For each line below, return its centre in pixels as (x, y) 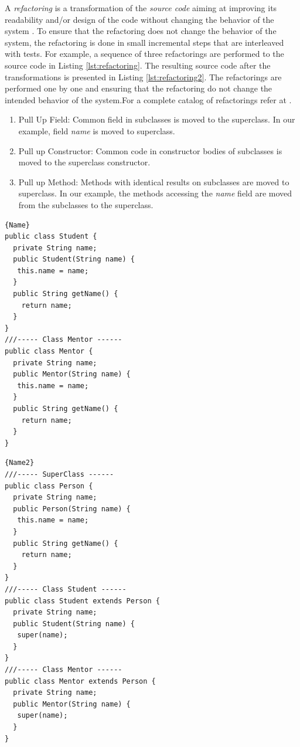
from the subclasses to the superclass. (86, 204)
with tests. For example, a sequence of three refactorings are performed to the (144, 54)
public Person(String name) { (72, 509)
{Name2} (20, 463)
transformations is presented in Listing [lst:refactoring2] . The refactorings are (143, 77)
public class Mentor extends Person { (80, 681)
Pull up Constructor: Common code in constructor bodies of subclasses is (150, 150)
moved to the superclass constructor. (84, 162)
